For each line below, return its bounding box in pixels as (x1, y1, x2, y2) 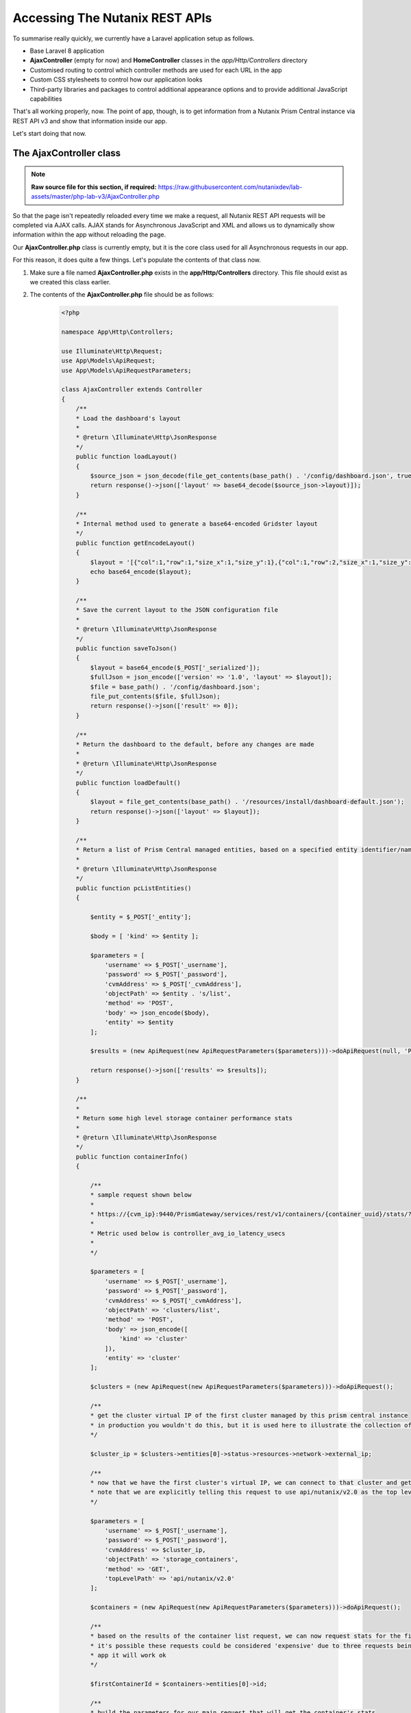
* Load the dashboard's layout (75, 415, 181, 422)
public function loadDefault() (75, 778, 181, 787)
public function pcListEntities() (75, 884, 192, 892)
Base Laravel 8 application (29, 47, 105, 55)
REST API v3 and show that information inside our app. (12, 116, 168, 125)
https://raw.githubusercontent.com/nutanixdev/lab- (158, 182, 303, 191)
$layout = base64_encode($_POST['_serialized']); (90, 663, 260, 671)
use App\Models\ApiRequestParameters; (61, 367, 192, 374)
